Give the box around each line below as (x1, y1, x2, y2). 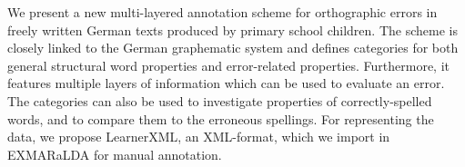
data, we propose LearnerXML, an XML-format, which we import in (7, 127, 390, 146)
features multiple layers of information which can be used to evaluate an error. (7, 74, 445, 93)
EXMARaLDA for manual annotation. (7, 144, 222, 163)
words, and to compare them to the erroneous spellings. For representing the (7, 109, 434, 128)
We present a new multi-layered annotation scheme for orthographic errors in (7, 3, 438, 21)
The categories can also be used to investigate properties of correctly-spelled (7, 91, 432, 110)
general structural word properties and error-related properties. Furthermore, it (7, 55, 450, 74)
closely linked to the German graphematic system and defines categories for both (7, 38, 459, 57)
